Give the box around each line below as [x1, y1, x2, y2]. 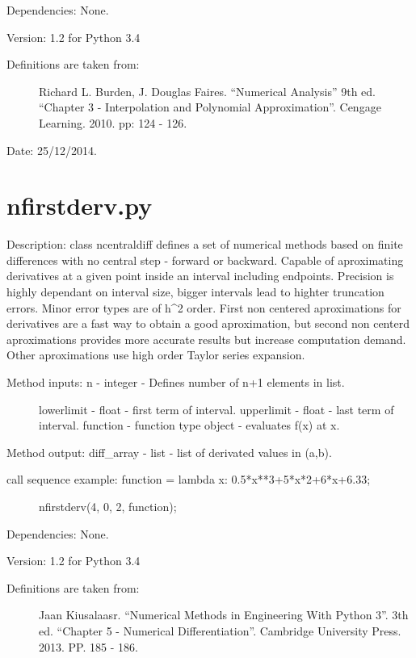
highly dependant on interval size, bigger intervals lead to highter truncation [6, 283, 384, 300]
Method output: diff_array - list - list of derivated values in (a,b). [6, 443, 332, 460]
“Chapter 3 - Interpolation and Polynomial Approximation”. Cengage [39, 98, 381, 115]
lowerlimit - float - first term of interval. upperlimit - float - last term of [39, 400, 394, 417]
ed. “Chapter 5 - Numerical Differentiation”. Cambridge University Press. [39, 622, 401, 639]
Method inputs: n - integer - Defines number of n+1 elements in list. [6, 374, 345, 391]
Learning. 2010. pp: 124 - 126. [39, 114, 187, 131]
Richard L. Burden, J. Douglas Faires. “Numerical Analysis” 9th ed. [39, 82, 376, 99]
